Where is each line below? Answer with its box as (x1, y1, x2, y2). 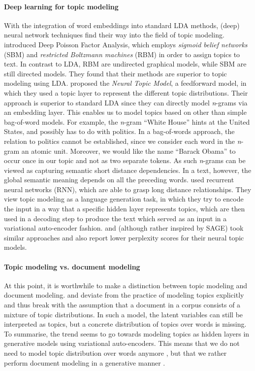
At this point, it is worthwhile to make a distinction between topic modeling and (4, 280, 248, 290)
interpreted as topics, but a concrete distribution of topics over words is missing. (4, 319, 247, 329)
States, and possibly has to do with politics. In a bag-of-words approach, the (4, 126, 235, 136)
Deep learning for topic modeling (4, 1, 119, 11)
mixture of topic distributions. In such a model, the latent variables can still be (4, 309, 243, 319)
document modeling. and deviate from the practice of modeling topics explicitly (4, 290, 244, 300)
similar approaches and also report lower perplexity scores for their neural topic (4, 232, 244, 242)
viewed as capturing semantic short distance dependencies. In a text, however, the (4, 165, 252, 175)
